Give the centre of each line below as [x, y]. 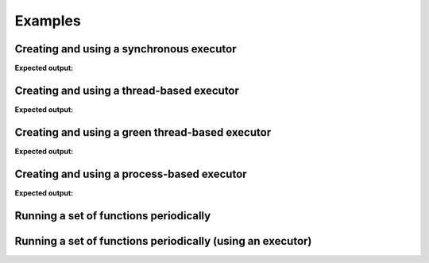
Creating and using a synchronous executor [126, 49]
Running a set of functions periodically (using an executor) [163, 241]
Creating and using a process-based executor [131, 174]
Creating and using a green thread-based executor [143, 132]
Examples [48, 21]
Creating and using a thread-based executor [127, 90]
